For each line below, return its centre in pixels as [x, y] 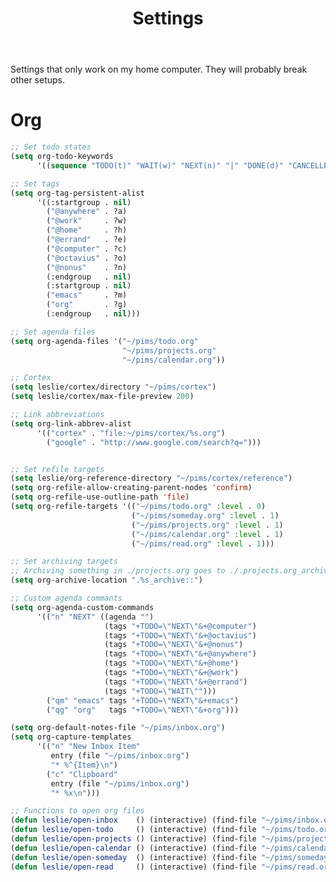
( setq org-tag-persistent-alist [77, 193]
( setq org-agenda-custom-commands [82, 607]
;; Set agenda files [53, 332]
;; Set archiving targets [64, 562]
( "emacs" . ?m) [87, 295]
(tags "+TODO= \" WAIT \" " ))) [160, 691]
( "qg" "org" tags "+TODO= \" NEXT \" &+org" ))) [143, 710]
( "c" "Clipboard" [82, 774]
